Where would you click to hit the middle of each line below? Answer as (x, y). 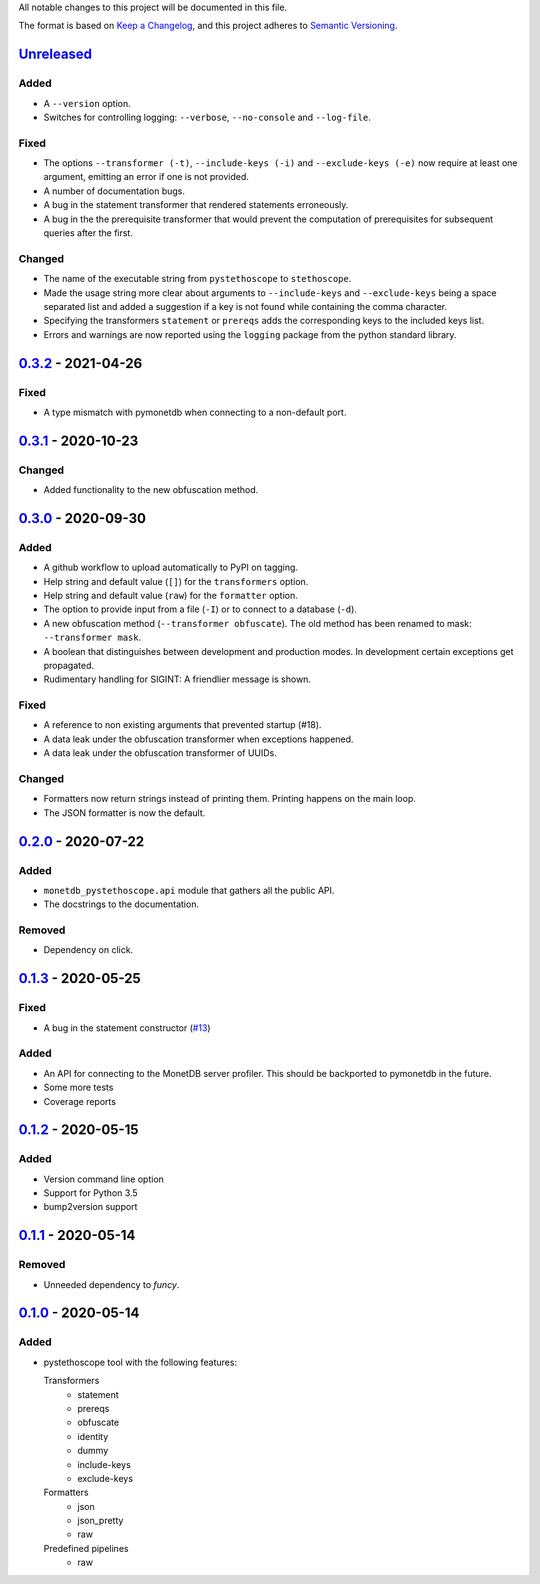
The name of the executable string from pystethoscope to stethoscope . (197, 279)
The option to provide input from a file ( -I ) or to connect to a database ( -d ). (200, 609)
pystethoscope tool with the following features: (140, 1362)
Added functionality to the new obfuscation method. (151, 490)
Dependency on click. (88, 950)
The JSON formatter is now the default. (124, 812)
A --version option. (87, 103)
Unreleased (55, 54)
